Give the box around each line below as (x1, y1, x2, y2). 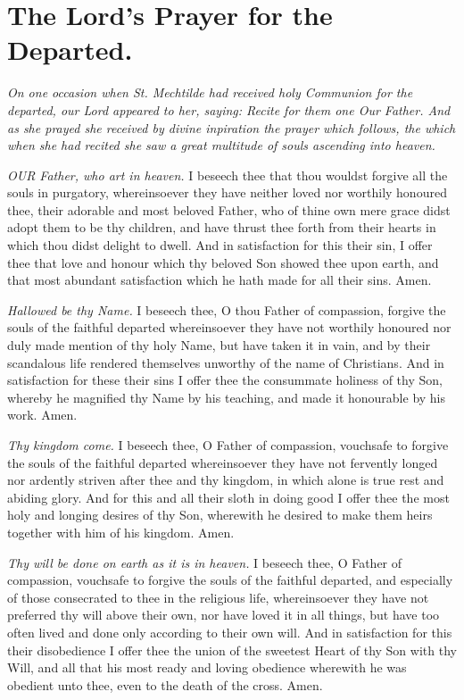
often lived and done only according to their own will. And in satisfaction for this (7, 622, 452, 641)
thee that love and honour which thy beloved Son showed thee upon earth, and (7, 253, 439, 271)
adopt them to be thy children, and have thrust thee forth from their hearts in (7, 218, 436, 237)
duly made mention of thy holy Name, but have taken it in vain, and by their (7, 336, 431, 354)
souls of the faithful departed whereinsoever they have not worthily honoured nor (7, 318, 452, 337)
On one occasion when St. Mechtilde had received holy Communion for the (7, 83, 413, 102)
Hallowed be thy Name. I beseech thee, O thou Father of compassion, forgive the (7, 300, 446, 319)
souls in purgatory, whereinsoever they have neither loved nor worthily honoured (7, 183, 447, 202)
